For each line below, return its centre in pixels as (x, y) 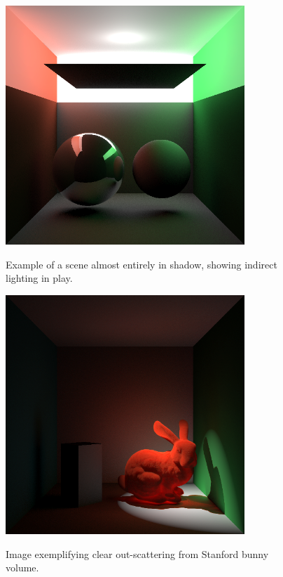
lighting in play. (39, 278)
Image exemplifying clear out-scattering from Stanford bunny (137, 553)
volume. (22, 568)
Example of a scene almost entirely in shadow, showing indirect (141, 264)
